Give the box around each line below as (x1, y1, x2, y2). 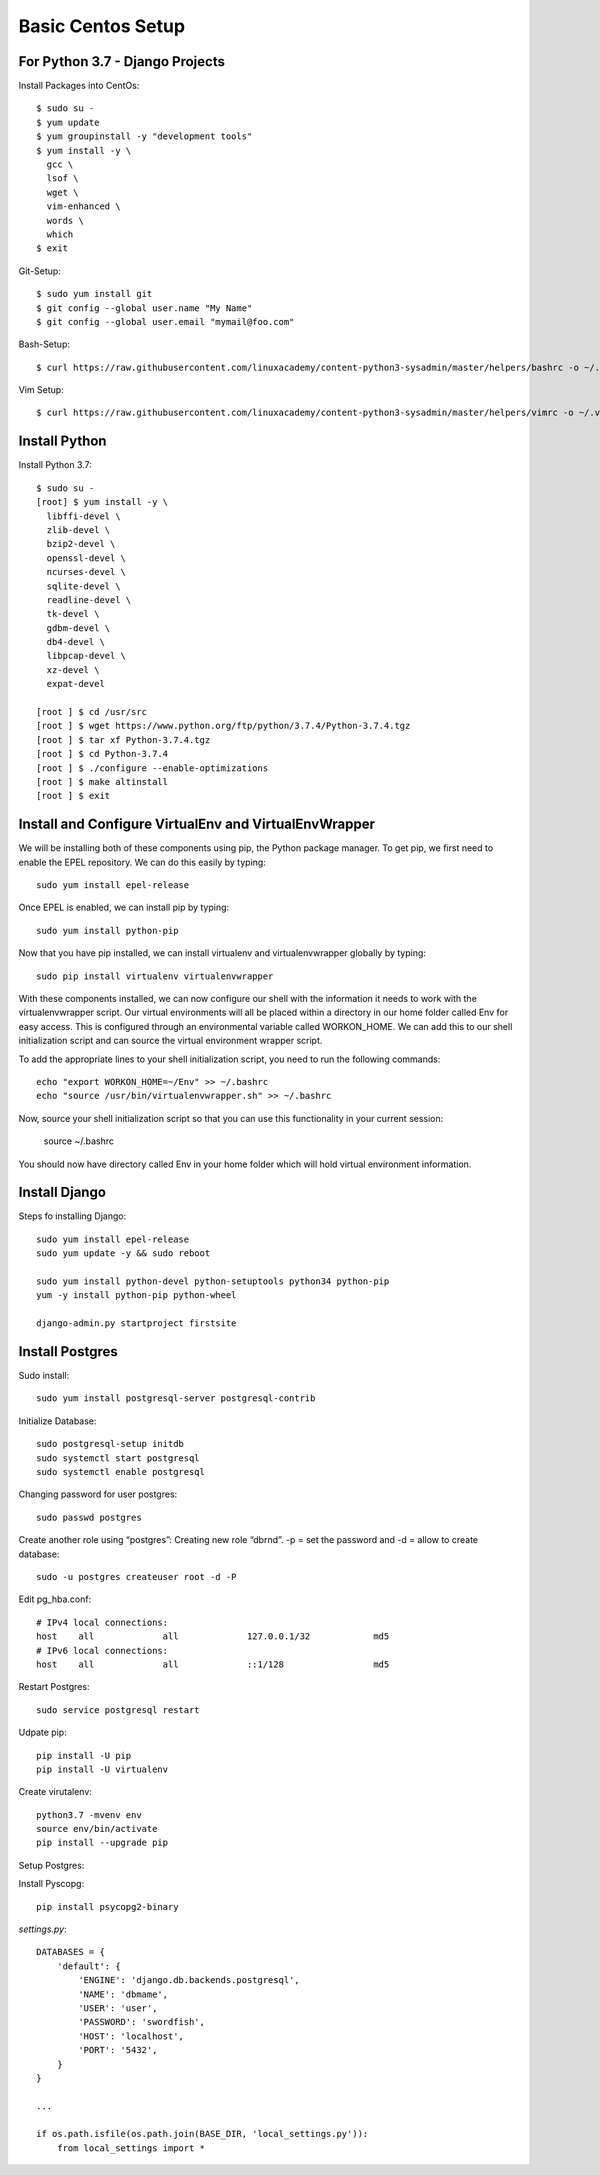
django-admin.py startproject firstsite (36, 1318, 237, 1329)
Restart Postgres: (18, 1681, 90, 1693)
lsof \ (46, 173, 79, 184)
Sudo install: (18, 1370, 70, 1382)
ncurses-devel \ (46, 566, 127, 578)
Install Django (18, 1184, 107, 1201)
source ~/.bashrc (43, 1135, 115, 1147)
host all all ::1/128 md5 (36, 1658, 390, 1670)
